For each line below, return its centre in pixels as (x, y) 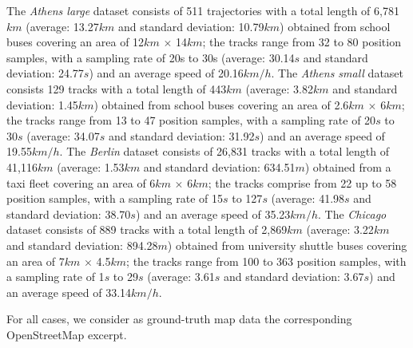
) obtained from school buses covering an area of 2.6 (221, 104)
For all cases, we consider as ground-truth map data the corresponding (179, 319)
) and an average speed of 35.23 (213, 214)
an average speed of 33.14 (69, 292)
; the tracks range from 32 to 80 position (302, 42)
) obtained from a (348, 166)
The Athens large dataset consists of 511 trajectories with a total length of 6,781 (203, 10)
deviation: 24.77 (45, 73)
